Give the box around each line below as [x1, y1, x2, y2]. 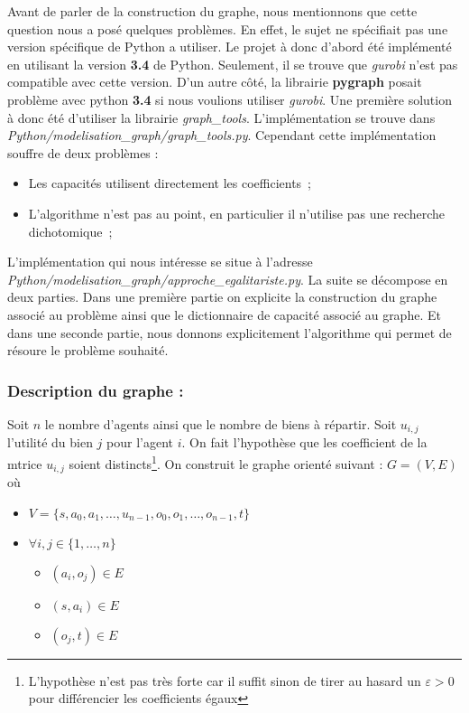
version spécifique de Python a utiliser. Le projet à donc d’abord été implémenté [7, 37, 452, 56]
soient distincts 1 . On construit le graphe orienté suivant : [69, 451, 383, 473]
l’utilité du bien [7, 433, 93, 452]
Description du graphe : [7, 379, 184, 401]
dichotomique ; [28, 221, 113, 240]
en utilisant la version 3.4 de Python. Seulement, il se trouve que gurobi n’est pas [7, 54, 458, 73]
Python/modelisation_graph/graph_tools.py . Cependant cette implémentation [7, 126, 437, 145]
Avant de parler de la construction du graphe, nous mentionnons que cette [7, 2, 418, 20]
